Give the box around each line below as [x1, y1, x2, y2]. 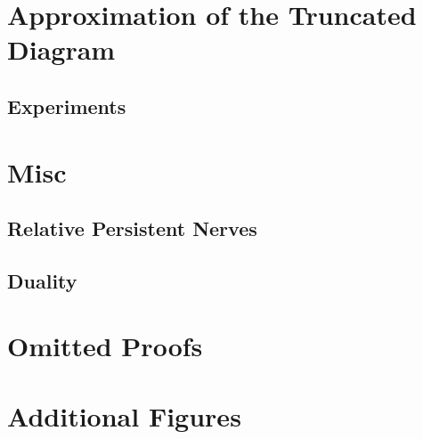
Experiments [7, 92, 126, 119]
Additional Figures [7, 397, 241, 434]
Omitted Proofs [7, 328, 203, 364]
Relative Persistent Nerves [7, 215, 257, 242]
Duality [7, 266, 77, 294]
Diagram [7, 31, 116, 68]
